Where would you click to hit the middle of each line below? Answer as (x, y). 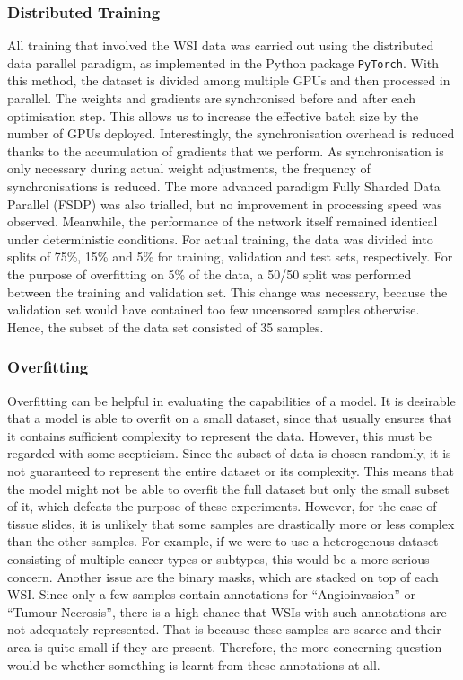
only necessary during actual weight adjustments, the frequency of (189, 168)
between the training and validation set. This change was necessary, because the (227, 291)
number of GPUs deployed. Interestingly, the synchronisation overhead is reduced (231, 133)
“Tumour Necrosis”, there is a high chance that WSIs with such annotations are (227, 611)
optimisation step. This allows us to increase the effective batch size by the (213, 115)
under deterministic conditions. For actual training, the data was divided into (220, 238)
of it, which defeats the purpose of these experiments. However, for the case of (222, 506)
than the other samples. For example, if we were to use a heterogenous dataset (223, 541)
